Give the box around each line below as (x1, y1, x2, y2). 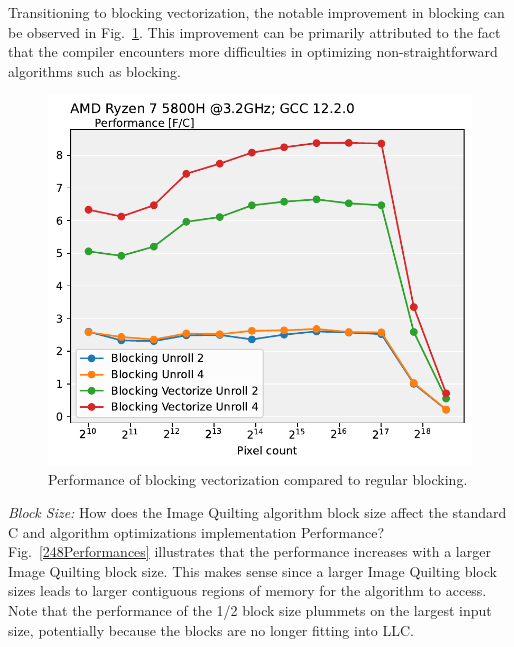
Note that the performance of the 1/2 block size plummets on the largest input (8, 600, 492, 621)
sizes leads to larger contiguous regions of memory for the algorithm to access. (8, 580, 487, 601)
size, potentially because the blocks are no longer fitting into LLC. (8, 619, 414, 640)
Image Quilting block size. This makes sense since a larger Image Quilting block (8, 560, 497, 581)
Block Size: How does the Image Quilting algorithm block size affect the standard (8, 502, 507, 523)
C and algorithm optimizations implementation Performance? (8, 521, 385, 542)
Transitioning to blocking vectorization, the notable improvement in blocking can (8, 2, 505, 22)
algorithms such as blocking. (8, 60, 181, 81)
